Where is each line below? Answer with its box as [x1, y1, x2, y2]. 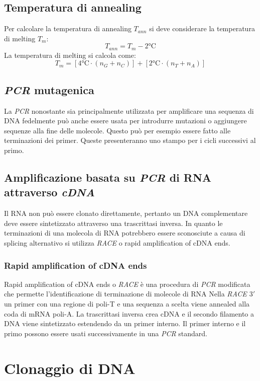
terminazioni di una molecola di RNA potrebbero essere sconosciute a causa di [4, 227, 245, 238]
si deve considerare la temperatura [149, 23, 255, 34]
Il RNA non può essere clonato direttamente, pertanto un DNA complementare [4, 208, 248, 218]
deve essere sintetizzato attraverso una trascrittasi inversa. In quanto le [4, 217, 223, 228]
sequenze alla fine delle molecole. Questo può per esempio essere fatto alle [4, 125, 231, 135]
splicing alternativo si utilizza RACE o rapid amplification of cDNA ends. [4, 237, 230, 248]
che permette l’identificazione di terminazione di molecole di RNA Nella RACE [4, 288, 247, 299]
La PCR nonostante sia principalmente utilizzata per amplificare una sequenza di [4, 105, 254, 116]
